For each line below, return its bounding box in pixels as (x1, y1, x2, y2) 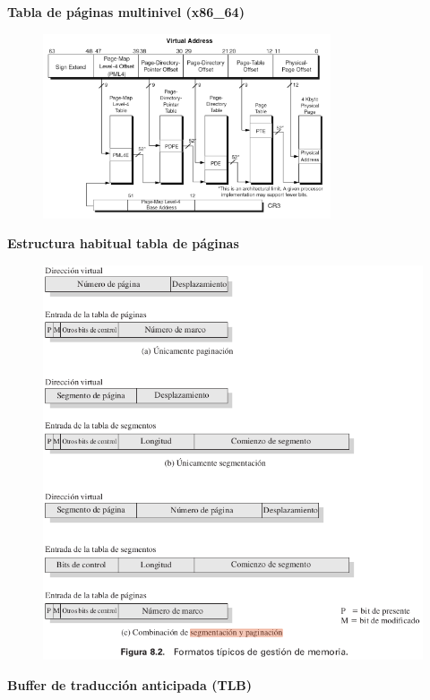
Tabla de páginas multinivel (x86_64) (7, 3, 245, 21)
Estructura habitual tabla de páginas (7, 234, 239, 253)
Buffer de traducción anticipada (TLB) (7, 675, 253, 694)
